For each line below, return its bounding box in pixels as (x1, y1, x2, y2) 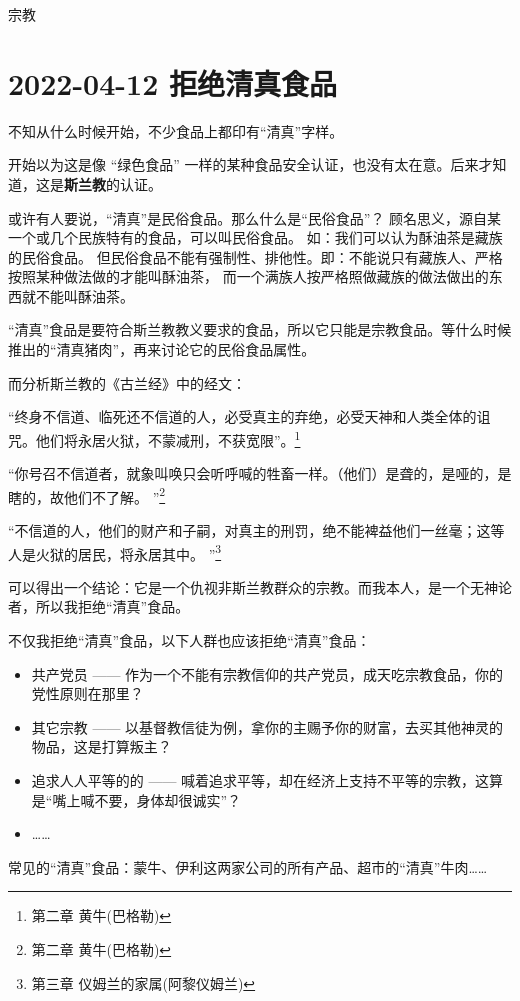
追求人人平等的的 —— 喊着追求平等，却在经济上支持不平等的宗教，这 (31, 769, 490, 790)
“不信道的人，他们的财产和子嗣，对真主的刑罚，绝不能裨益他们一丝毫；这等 (8, 519, 505, 540)
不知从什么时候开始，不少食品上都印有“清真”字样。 (8, 120, 344, 141)
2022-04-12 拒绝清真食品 (8, 62, 337, 103)
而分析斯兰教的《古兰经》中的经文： (8, 372, 246, 393)
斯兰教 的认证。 (64, 173, 162, 194)
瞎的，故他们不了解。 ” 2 (8, 483, 166, 507)
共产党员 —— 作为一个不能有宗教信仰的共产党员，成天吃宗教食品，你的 (31, 663, 504, 684)
